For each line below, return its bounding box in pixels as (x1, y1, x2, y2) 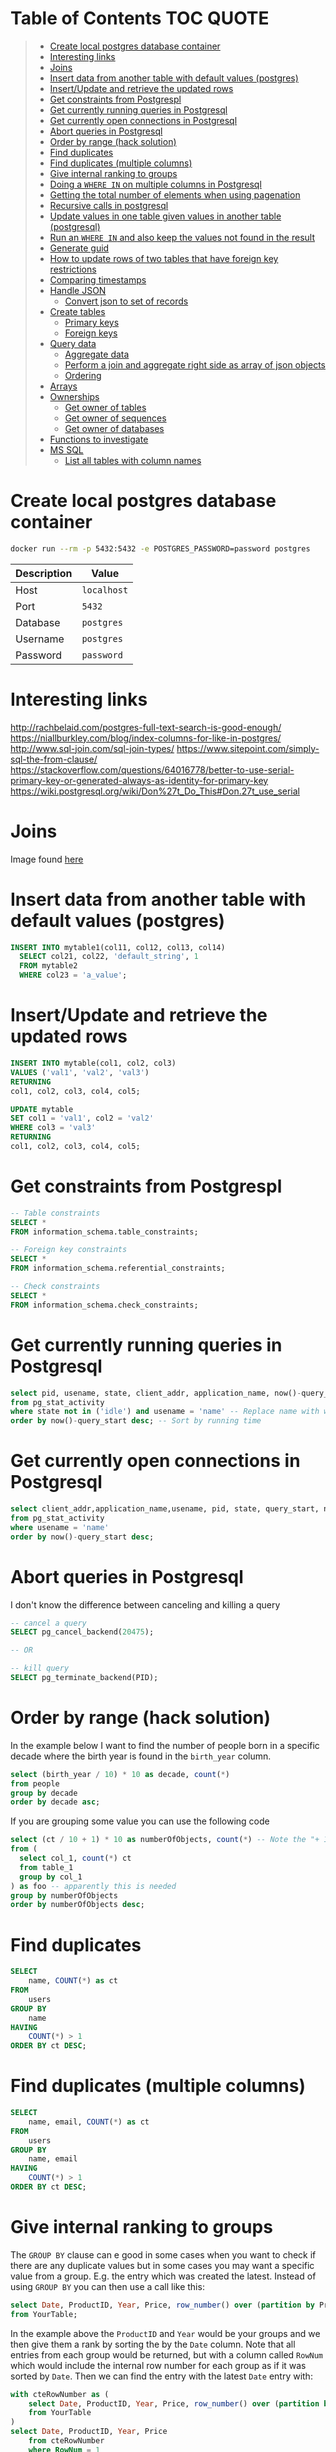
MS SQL (49, 443, 84, 456)
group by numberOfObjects (10, 1890, 118, 1901)
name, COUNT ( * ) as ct (28, 1976, 118, 1986)
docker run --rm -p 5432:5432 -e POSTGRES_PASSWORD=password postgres (10, 543, 311, 554)
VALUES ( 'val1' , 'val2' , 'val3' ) (10, 1067, 150, 1077)
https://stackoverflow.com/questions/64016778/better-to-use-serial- (10, 763, 295, 776)
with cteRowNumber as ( (10, 2389, 110, 2399)
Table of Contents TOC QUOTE (10, 7, 270, 30)
